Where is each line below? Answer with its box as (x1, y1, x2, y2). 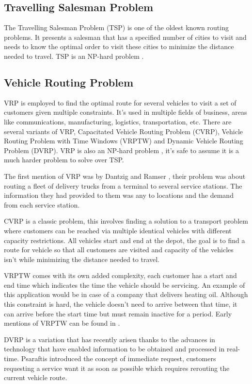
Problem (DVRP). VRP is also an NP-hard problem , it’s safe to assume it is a (4, 145, 239, 155)
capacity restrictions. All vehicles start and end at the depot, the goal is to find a (4, 235, 245, 245)
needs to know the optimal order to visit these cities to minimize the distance (4, 41, 234, 52)
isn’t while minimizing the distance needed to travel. (4, 254, 160, 264)
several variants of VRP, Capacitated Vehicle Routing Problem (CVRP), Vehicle (4, 126, 243, 136)
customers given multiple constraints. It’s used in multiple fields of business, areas (4, 107, 247, 117)
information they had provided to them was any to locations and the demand (4, 190, 234, 200)
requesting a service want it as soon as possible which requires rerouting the (4, 363, 230, 373)
